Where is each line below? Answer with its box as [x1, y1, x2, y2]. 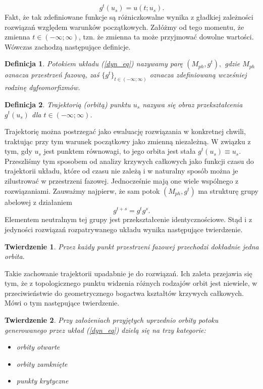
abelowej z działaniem [5, 196, 72, 207]
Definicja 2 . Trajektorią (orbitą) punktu [5, 99, 131, 109]
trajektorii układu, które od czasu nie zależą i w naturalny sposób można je [5, 165, 238, 176]
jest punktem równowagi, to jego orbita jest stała [43, 146, 196, 156]
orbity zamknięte [16, 358, 68, 369]
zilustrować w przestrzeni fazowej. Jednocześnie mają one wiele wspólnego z [5, 176, 239, 186]
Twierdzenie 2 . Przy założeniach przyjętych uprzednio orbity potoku [5, 315, 219, 325]
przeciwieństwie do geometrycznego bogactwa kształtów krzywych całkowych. [5, 287, 244, 298]
